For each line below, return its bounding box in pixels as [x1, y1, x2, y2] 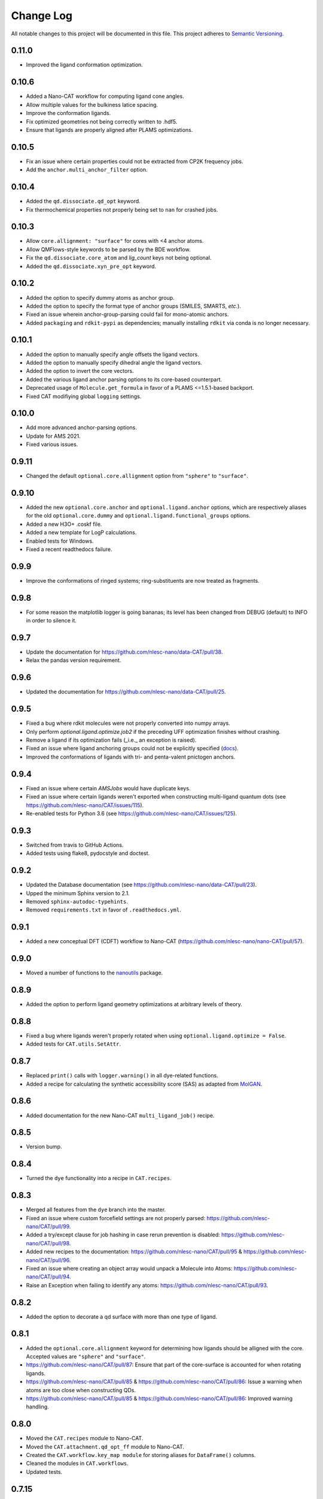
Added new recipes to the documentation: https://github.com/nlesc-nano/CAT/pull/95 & [26, 1248, 242, 1256]
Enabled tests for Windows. [26, 537, 94, 544]
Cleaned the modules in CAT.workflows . [26, 1460, 129, 1467]
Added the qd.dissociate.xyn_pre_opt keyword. [26, 263, 157, 270]
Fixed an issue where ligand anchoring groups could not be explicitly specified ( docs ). [26, 745, 239, 752]
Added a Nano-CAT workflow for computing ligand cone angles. [26, 93, 185, 100]
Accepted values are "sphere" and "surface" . [26, 1353, 146, 1360]
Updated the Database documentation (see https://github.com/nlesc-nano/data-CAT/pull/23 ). [26, 881, 257, 889]
